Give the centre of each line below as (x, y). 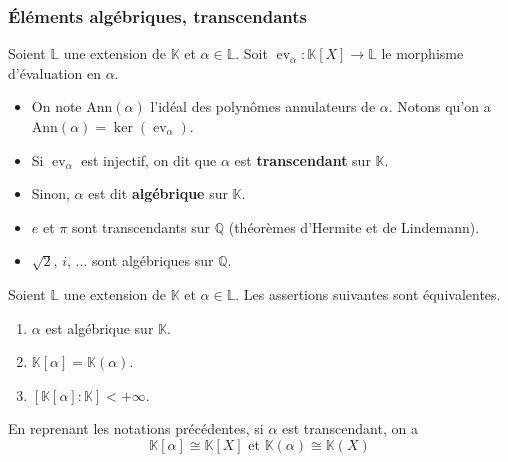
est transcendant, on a (350, 428)
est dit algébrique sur (158, 193)
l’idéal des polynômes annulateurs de (263, 106)
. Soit (251, 53)
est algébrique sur (99, 327)
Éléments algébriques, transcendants (157, 15)
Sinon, (50, 193)
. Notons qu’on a (439, 106)
